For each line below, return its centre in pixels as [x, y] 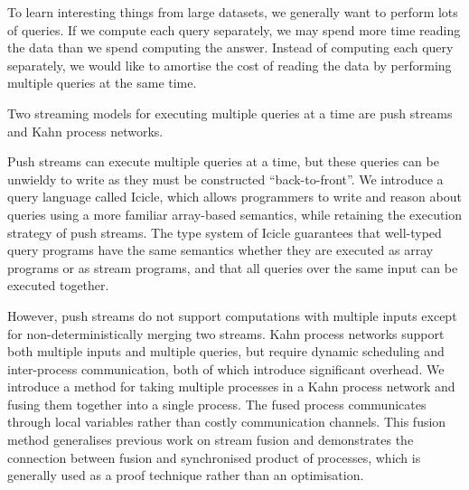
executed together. [58, 285]
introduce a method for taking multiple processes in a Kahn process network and [231, 386]
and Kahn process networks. [85, 131]
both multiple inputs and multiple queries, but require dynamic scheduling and [226, 351]
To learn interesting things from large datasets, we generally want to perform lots [233, 12]
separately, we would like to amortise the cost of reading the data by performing [230, 65]
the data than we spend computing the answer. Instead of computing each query [230, 47]
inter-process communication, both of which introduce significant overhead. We [226, 368]
